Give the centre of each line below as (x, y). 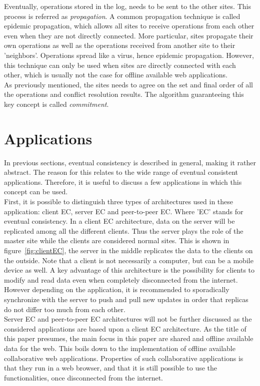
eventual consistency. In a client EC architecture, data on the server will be (119, 221)
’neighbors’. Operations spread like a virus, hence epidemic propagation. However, (129, 55)
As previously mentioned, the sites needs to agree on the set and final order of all (128, 84)
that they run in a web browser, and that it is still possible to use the (111, 368)
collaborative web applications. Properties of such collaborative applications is (124, 358)
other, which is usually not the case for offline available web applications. (116, 75)
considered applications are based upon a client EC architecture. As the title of (125, 328)
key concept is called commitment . (56, 104)
